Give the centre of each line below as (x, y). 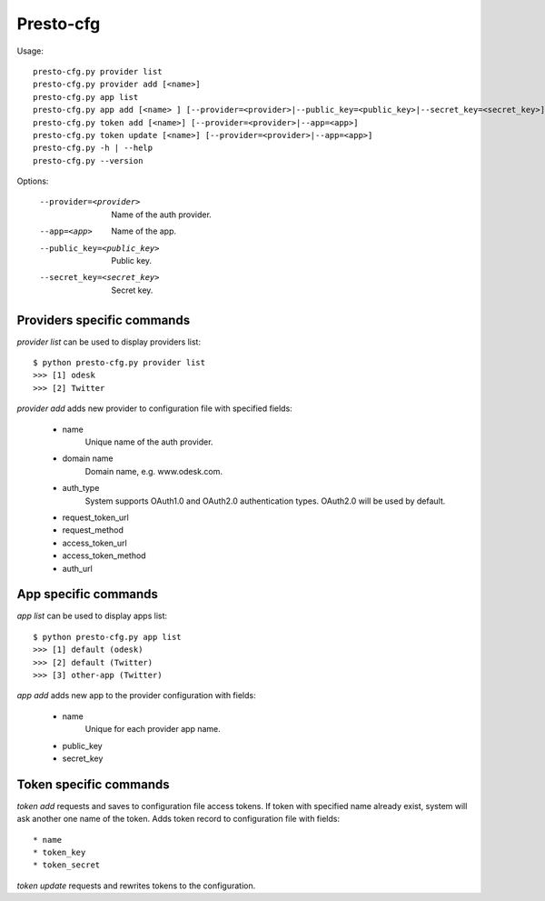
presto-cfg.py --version (88, 160)
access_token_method (104, 556)
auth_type (81, 488)
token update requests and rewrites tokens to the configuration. (136, 886)
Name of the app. (144, 231)
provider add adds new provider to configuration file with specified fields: (154, 408)
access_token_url (94, 543)
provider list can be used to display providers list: (109, 342)
